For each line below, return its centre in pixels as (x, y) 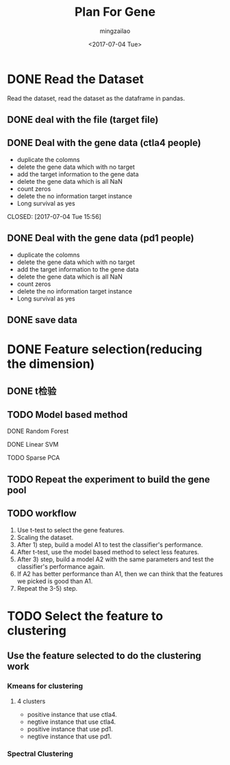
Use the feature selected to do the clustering (104, 656)
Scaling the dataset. (45, 537)
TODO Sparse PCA (34, 458)
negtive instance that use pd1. (69, 736)
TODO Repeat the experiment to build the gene (108, 479)
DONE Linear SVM (33, 445)
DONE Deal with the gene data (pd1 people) (101, 238)
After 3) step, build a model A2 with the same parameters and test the (115, 559)
